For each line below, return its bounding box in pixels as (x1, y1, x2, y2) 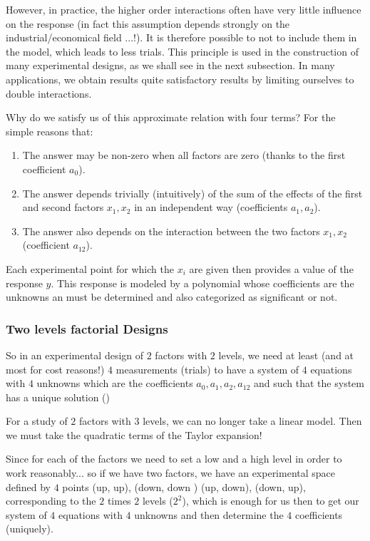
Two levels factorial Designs (6, 319, 168, 337)
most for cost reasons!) (6, 361, 105, 376)
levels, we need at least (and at (218, 347, 354, 362)
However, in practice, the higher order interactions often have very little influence (6, 2, 361, 16)
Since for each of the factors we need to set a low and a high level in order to (6, 451, 342, 466)
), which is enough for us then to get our (182, 493, 359, 508)
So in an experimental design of (6, 347, 144, 362)
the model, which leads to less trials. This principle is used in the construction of (6, 43, 359, 58)
